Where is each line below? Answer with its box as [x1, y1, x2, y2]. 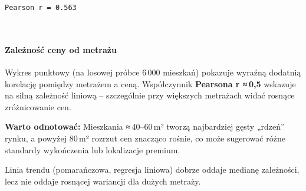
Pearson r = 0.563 [5, 4, 77, 12]
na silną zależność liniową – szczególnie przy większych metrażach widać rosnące [5, 89, 295, 101]
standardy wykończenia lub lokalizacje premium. [5, 143, 180, 156]
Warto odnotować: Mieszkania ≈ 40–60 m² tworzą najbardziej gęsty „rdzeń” [5, 120, 285, 133]
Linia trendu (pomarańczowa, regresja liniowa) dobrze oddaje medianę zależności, [5, 163, 300, 176]
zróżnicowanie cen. [5, 100, 71, 113]
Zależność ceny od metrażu [5, 43, 117, 55]
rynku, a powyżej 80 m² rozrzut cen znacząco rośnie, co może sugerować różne [5, 132, 285, 144]
